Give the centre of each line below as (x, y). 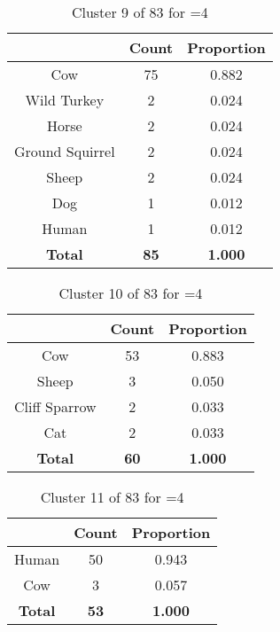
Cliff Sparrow (55, 406)
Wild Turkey (65, 100)
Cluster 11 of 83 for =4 (112, 497)
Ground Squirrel (65, 151)
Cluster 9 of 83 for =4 (140, 12)
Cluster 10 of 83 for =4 (131, 293)
